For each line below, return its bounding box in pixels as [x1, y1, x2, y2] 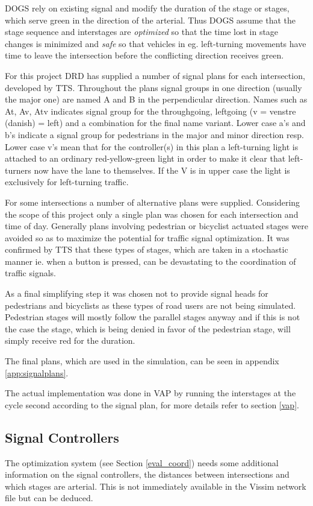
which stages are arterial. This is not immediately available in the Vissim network [5, 479, 306, 492]
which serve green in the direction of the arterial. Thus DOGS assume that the [5, 13, 296, 26]
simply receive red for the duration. [5, 334, 135, 347]
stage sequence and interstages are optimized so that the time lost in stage [5, 25, 279, 38]
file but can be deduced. [5, 492, 93, 504]
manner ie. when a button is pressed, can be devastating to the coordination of [5, 255, 296, 267]
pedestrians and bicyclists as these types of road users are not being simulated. [5, 299, 296, 311]
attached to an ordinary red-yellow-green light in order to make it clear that [5, 152, 286, 165]
